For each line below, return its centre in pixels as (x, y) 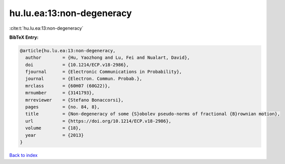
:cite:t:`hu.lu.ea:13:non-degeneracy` (46, 28)
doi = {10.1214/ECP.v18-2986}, (77, 65)
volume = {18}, (53, 128)
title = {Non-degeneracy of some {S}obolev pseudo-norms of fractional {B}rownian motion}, (153, 114)
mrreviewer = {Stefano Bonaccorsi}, (75, 100)
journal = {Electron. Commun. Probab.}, (84, 79)
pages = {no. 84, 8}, (63, 107)
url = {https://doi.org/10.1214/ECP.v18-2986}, (98, 121)
